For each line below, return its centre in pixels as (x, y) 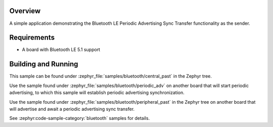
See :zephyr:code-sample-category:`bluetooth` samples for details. (80, 118)
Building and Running (44, 64)
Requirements (32, 38)
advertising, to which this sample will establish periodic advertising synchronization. (97, 93)
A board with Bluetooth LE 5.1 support (61, 50)
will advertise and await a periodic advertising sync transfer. (72, 109)
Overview (25, 11)
